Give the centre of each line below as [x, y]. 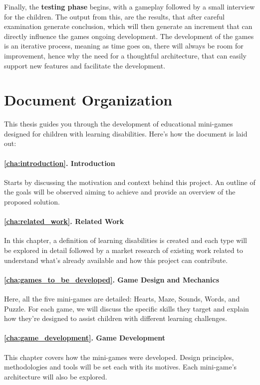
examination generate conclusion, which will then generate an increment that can [128, 26]
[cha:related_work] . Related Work [64, 221]
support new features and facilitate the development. [85, 65]
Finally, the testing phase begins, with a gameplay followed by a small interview [130, 6]
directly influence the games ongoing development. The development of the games [129, 36]
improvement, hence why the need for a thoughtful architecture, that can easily [125, 55]
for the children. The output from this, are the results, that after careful [114, 16]
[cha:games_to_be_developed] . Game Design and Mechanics [112, 279]
